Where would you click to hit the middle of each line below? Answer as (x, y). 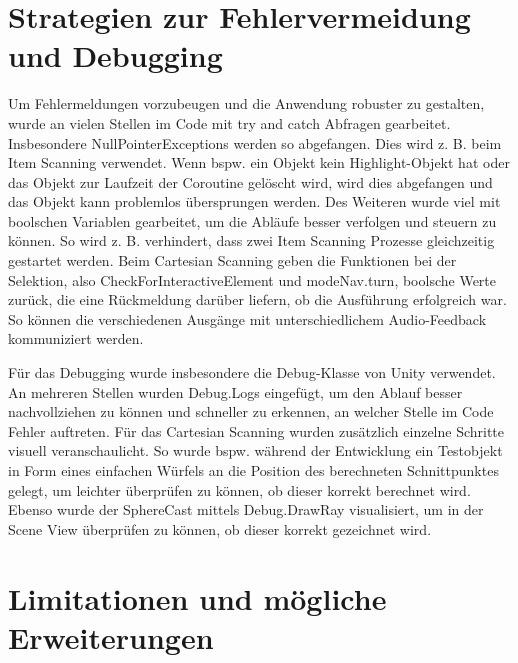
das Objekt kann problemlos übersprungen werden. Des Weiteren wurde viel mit (254, 201)
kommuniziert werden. (76, 338)
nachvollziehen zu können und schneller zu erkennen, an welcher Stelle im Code (251, 411)
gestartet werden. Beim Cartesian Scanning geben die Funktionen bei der (232, 260)
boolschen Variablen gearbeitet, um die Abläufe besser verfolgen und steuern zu (252, 220)
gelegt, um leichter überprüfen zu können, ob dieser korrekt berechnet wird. (239, 489)
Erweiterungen (111, 636)
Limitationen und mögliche (197, 597)
